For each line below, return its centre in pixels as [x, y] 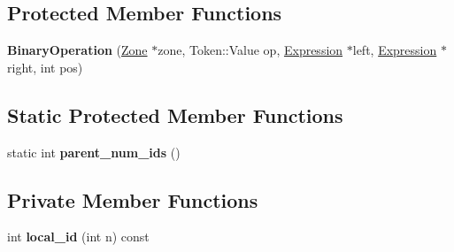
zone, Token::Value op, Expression [250, 50]
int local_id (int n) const [78, 237]
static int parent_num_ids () [94, 152]
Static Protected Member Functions [175, 115]
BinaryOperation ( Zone [77, 50]
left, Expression [395, 50]
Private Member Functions [133, 199]
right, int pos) [45, 67]
